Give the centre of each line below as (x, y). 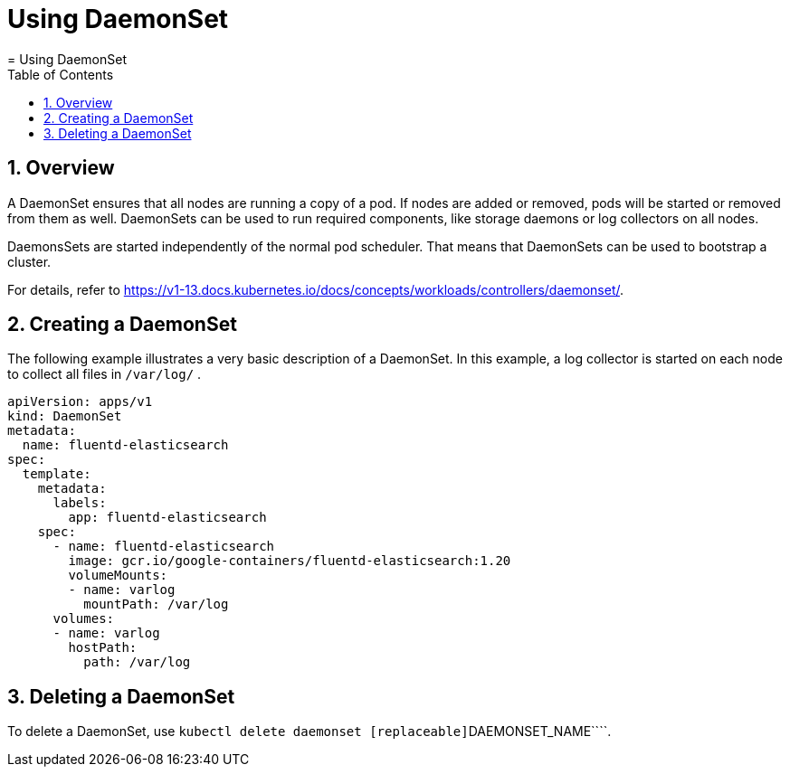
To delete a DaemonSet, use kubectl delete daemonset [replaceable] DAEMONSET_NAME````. (309, 732)
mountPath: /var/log (156, 604)
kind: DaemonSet (65, 416)
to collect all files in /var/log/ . (105, 374)
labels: (80, 503)
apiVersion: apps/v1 (80, 402)
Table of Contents (61, 74)
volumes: (84, 619)
